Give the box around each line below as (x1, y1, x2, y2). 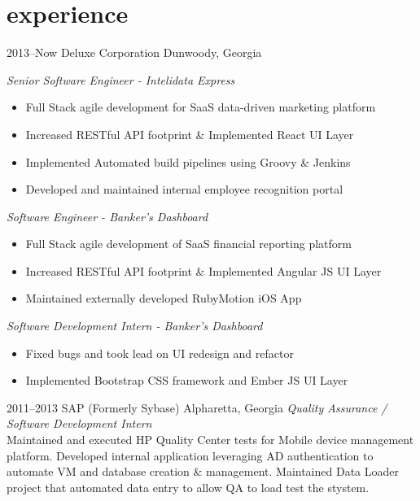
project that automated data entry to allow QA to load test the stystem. (7, 478, 370, 495)
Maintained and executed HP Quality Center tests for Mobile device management (7, 431, 414, 448)
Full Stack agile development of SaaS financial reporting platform (25, 235, 352, 252)
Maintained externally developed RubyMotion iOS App (25, 290, 302, 307)
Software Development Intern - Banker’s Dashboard (7, 317, 263, 334)
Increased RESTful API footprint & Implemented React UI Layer (25, 125, 354, 142)
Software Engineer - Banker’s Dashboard (7, 207, 208, 224)
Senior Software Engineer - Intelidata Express (7, 71, 235, 88)
